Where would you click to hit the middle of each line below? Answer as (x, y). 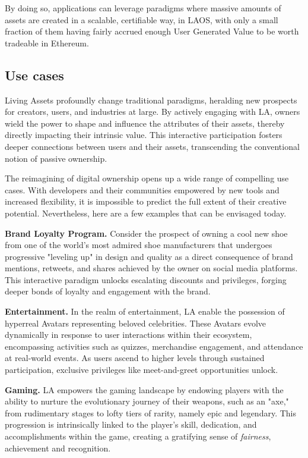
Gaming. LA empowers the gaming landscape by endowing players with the (144, 389)
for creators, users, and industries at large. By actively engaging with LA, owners (153, 112)
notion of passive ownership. (56, 158)
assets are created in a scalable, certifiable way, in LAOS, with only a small (142, 19)
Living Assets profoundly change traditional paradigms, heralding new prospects (151, 100)
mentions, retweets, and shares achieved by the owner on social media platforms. (151, 268)
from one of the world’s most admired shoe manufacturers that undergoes (139, 245)
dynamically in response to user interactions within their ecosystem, (128, 335)
